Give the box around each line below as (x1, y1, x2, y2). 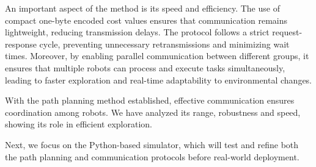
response (5, 37, 37, 50)
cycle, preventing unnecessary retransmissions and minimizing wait (39, 37, 290, 50)
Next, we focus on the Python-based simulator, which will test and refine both (5, 138, 299, 151)
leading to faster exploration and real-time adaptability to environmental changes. (5, 73, 312, 86)
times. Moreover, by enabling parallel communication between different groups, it (5, 49, 309, 62)
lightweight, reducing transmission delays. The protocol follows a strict (5, 26, 270, 38)
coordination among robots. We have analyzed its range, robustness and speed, (5, 105, 301, 118)
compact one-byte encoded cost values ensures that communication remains (5, 13, 288, 26)
